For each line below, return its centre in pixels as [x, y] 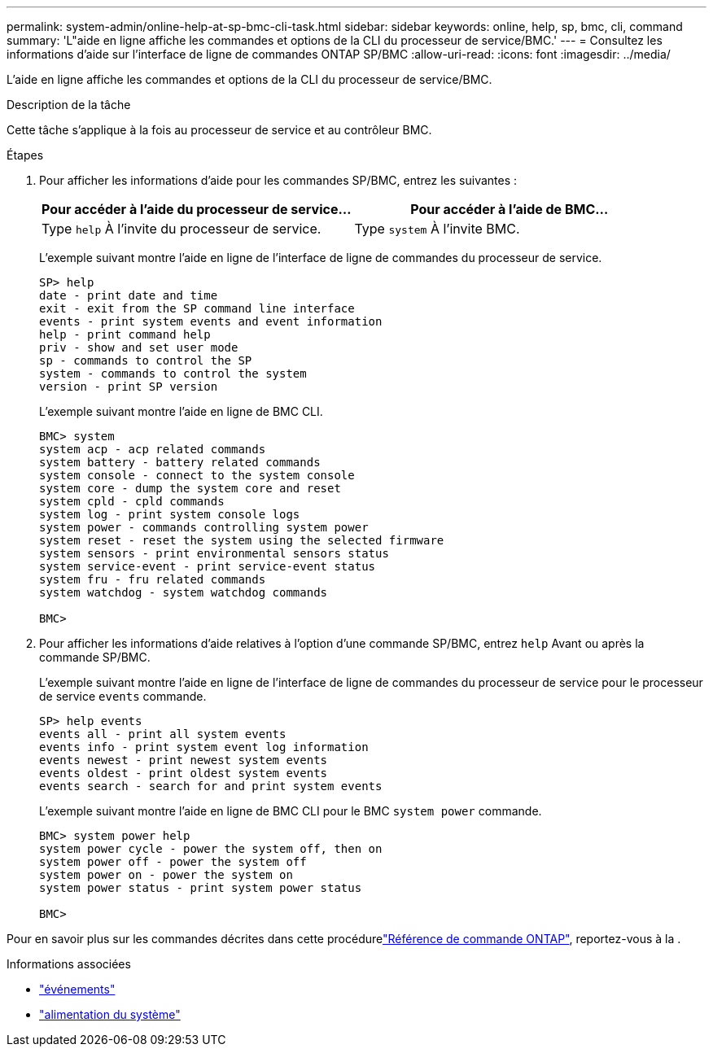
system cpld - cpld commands [132, 501]
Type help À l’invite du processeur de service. [182, 229]
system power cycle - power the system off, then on [211, 849]
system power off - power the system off [173, 862]
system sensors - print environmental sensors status [214, 553]
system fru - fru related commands [153, 579]
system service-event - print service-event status [208, 566]
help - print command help [125, 334]
